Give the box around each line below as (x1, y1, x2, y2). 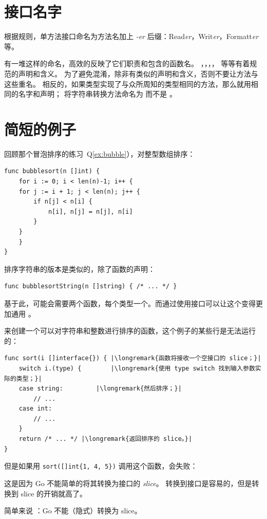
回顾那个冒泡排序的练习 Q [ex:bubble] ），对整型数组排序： (4, 148, 195, 159)
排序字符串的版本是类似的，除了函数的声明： (4, 263, 155, 274)
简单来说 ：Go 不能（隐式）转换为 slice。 (4, 505, 142, 516)
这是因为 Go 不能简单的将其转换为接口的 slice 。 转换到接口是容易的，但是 (4, 477, 252, 488)
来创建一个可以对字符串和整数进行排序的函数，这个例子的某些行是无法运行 (4, 325, 256, 336)
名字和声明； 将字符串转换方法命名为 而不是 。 (18, 88, 177, 99)
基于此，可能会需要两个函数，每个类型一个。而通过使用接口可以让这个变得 (4, 298, 256, 308)
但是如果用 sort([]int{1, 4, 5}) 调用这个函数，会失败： (4, 460, 198, 471)
